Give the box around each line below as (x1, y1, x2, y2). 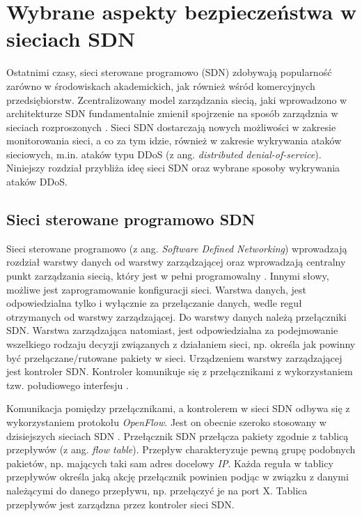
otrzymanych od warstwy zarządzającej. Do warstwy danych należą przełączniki (6, 309, 347, 324)
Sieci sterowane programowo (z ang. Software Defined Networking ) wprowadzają (6, 241, 347, 255)
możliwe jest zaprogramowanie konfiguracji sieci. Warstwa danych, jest (6, 282, 306, 296)
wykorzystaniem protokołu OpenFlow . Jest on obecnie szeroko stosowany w (6, 414, 326, 429)
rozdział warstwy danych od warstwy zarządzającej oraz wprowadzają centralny (6, 255, 346, 269)
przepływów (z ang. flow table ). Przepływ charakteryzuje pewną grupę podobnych (6, 442, 356, 457)
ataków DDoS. (6, 174, 68, 189)
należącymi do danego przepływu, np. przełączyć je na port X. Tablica (6, 483, 308, 497)
